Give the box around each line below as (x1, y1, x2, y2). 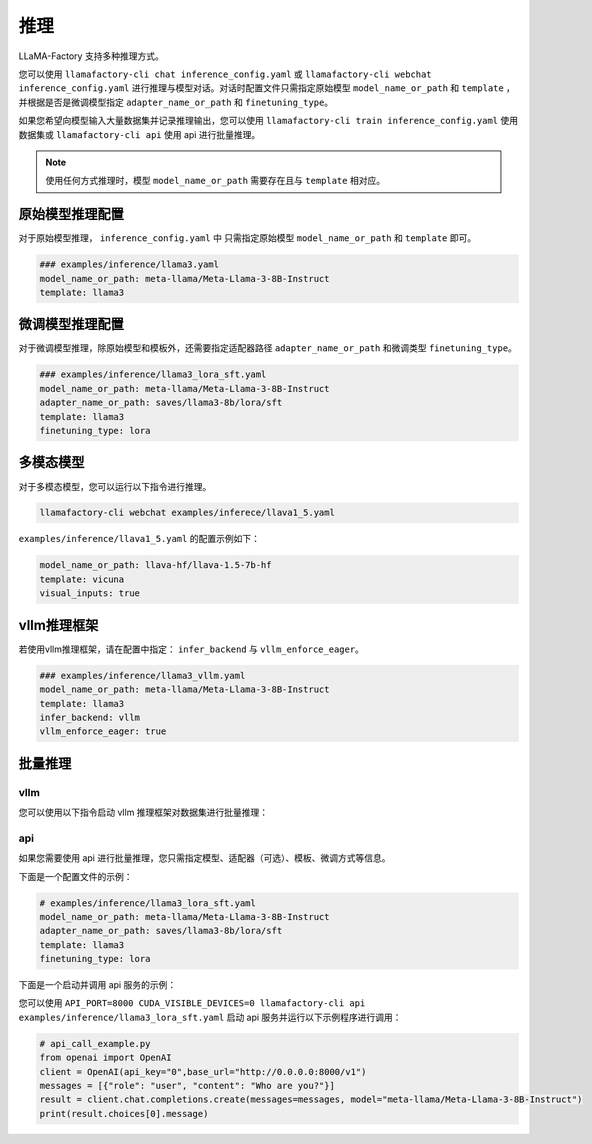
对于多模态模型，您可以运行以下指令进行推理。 (18, 480, 212, 492)
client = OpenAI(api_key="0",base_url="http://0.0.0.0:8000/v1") (39, 1066, 367, 1077)
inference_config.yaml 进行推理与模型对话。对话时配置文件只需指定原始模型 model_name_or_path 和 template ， (18, 82, 515, 94)
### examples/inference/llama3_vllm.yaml (39, 670, 246, 681)
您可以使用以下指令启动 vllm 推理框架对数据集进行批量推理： (18, 806, 269, 819)
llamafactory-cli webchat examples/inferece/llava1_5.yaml (39, 507, 335, 519)
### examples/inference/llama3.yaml (39, 259, 220, 270)
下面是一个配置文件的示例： (18, 870, 133, 882)
